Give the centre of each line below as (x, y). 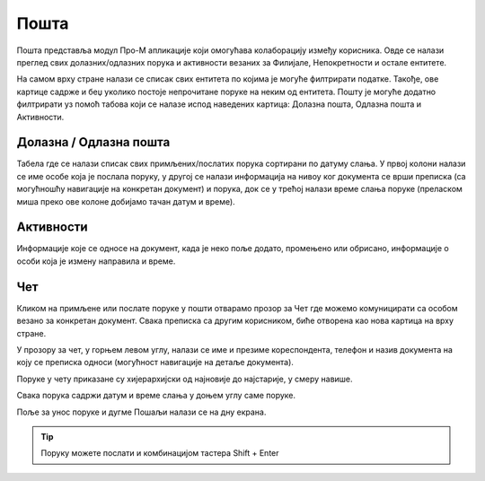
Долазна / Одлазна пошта (93, 142)
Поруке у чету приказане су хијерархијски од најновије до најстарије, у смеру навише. (185, 379)
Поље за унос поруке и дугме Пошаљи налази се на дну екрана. (141, 412)
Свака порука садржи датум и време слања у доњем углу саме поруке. (156, 396)
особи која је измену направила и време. (96, 261)
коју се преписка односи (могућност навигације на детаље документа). (155, 363)
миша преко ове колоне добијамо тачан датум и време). (126, 201)
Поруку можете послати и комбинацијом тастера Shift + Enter (160, 453)
